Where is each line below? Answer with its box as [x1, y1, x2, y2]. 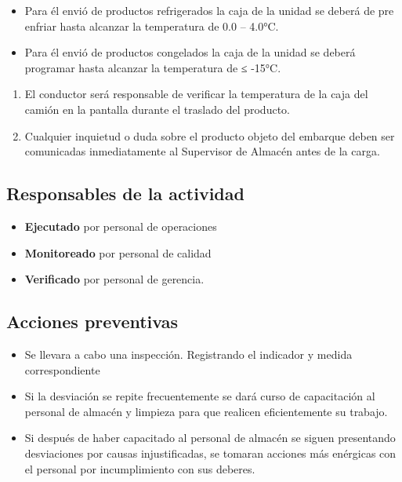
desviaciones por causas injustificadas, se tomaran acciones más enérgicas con [24, 444, 397, 461]
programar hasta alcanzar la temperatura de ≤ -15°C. [24, 59, 281, 75]
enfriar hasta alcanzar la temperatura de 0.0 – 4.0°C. [24, 17, 279, 34]
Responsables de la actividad [6, 181, 244, 206]
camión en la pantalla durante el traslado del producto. [24, 100, 290, 117]
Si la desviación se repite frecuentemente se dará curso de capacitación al [24, 388, 375, 404]
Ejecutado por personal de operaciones [24, 217, 217, 234]
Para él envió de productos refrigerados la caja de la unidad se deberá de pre [24, 2, 394, 18]
